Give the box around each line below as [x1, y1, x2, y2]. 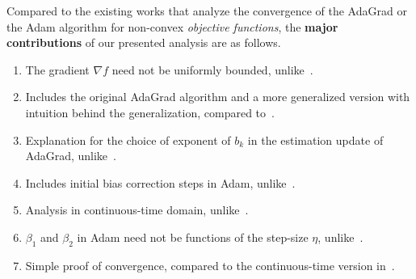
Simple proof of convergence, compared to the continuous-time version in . [25, 256, 395, 273]
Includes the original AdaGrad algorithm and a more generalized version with [25, 88, 410, 105]
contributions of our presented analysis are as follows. [6, 34, 281, 51]
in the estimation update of [247, 131, 384, 148]
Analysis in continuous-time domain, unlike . [25, 201, 249, 218]
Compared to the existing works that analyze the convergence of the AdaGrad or [6, 2, 407, 19]
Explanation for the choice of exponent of [25, 131, 231, 148]
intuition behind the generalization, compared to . [25, 104, 275, 120]
